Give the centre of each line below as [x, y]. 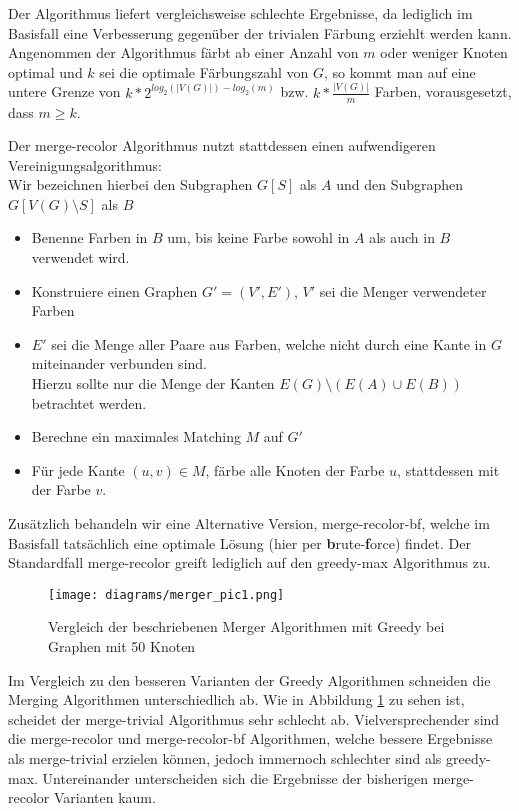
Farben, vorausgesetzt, [443, 91]
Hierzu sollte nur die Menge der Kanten [153, 383]
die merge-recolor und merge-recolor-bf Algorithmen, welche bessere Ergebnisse [250, 738]
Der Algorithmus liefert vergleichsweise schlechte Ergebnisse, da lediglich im [240, 13]
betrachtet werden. [89, 402]
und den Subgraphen [400, 184]
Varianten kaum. [104, 797]
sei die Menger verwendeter [403, 290]
